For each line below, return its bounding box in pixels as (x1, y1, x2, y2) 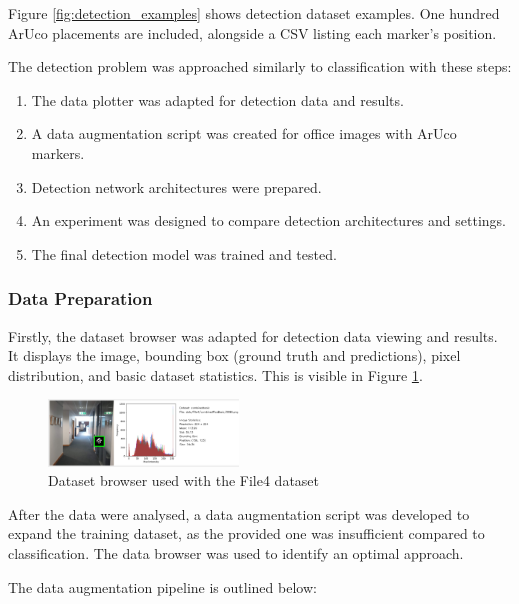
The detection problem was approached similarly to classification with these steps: (8, 56, 512, 77)
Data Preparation (8, 286, 153, 311)
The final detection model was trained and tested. (31, 243, 337, 264)
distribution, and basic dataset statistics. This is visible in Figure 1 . (8, 364, 423, 385)
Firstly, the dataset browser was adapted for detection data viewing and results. (8, 325, 498, 346)
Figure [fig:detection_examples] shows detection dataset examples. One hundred (8, 3, 500, 23)
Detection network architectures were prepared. (31, 176, 322, 197)
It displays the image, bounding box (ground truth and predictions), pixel (8, 345, 461, 366)
